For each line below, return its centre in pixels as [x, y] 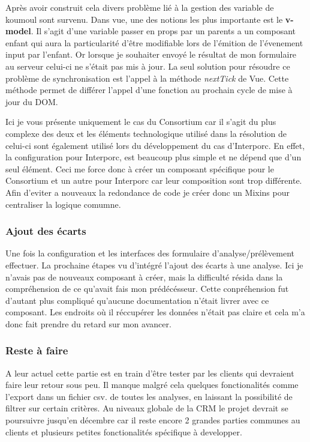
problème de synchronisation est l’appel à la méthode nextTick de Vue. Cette [147, 78]
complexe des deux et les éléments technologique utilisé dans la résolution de [146, 133]
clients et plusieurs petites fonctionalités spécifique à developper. [124, 431]
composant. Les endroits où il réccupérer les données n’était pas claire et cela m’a [155, 312]
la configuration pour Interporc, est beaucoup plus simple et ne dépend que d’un [154, 157]
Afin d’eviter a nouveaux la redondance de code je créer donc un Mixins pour [148, 192]
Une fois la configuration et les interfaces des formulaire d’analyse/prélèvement [150, 253]
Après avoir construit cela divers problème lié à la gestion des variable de [140, 7]
